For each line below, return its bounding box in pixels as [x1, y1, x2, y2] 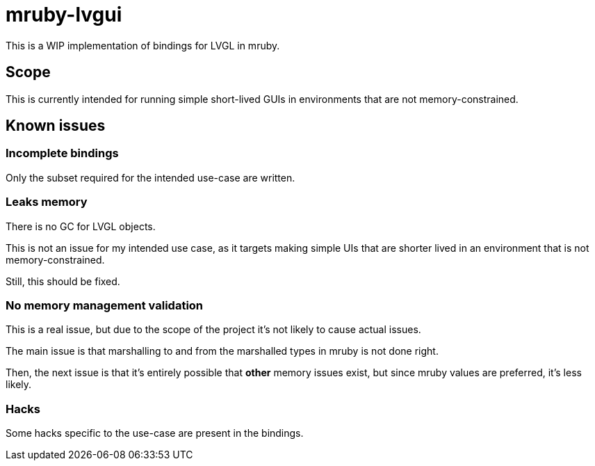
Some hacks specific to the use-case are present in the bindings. [6, 427, 304, 440]
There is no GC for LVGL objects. [6, 220, 156, 232]
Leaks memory [6, 195, 88, 209]
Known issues [6, 117, 106, 135]
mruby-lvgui [6, 3, 122, 26]
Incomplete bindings [6, 146, 119, 161]
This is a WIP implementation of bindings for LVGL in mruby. [6, 39, 280, 51]
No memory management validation [6, 298, 204, 312]
